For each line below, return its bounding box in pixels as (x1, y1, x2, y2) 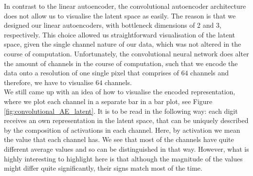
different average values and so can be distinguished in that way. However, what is (4, 143, 249, 154)
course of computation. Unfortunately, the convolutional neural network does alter (4, 48, 249, 58)
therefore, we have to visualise (4, 77, 93, 87)
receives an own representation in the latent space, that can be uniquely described (4, 115, 249, 125)
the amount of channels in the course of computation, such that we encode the (4, 58, 238, 68)
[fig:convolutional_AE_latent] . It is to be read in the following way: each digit (4, 106, 238, 116)
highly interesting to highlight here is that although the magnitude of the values (4, 153, 243, 163)
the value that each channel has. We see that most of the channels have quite (4, 134, 234, 144)
